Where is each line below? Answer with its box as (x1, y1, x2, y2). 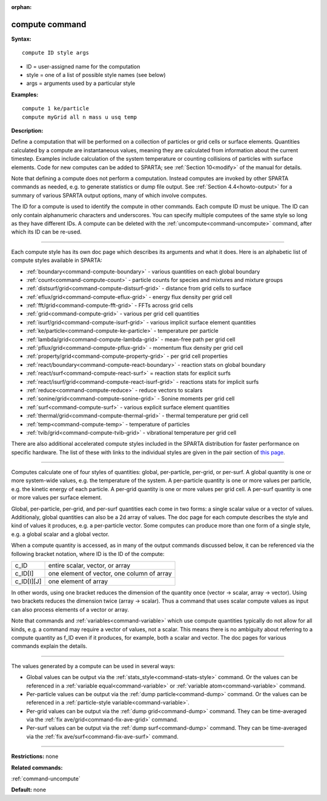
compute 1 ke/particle (22, 105, 90, 112)
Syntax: (11, 35, 31, 42)
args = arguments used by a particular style (26, 79, 136, 87)
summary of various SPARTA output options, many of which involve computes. (11, 192, 207, 199)
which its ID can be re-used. (11, 228, 82, 236)
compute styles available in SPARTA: (11, 256, 102, 264)
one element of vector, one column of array (48, 569, 172, 577)
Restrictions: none (11, 752, 59, 760)
